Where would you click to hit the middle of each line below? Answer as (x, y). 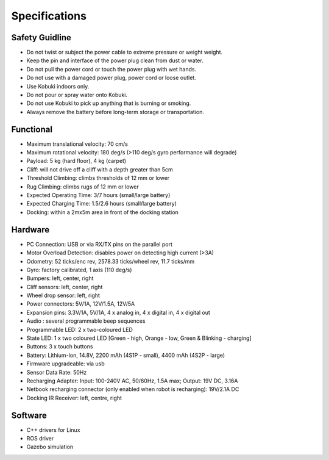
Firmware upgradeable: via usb (65, 364)
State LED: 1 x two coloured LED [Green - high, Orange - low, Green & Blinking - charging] (139, 338)
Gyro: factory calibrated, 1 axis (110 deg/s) (79, 270)
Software (29, 415)
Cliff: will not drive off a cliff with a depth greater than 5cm (100, 169)
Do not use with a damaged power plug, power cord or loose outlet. (111, 78)
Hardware (30, 230)
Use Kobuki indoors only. (58, 86)
